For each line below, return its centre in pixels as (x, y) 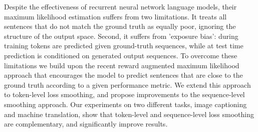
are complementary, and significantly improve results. (86, 124)
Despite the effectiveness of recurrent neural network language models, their (120, 6)
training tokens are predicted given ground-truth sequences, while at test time (124, 46)
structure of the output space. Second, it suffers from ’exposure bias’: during (121, 36)
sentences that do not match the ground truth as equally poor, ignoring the (120, 26)
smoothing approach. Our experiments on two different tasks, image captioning (125, 104)
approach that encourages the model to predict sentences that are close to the (123, 75)
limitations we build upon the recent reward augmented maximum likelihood (122, 65)
